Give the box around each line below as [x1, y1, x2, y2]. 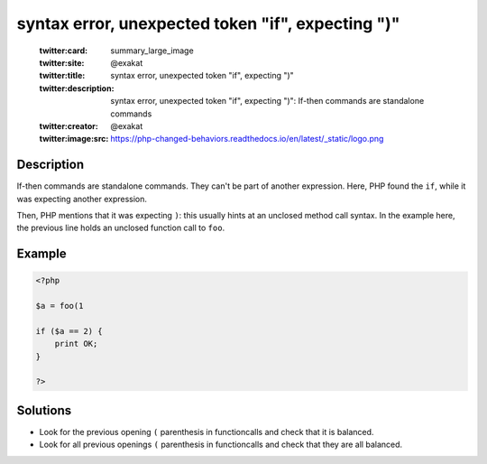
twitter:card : [39, 45, 88, 56]
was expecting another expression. [16, 193, 148, 204]
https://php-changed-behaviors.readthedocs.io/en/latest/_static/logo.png [110, 134, 384, 144]
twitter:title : [39, 70, 86, 81]
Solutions [16, 403, 72, 418]
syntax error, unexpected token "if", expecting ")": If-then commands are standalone [110, 96, 425, 107]
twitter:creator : [39, 120, 98, 131]
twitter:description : [39, 82, 115, 94]
